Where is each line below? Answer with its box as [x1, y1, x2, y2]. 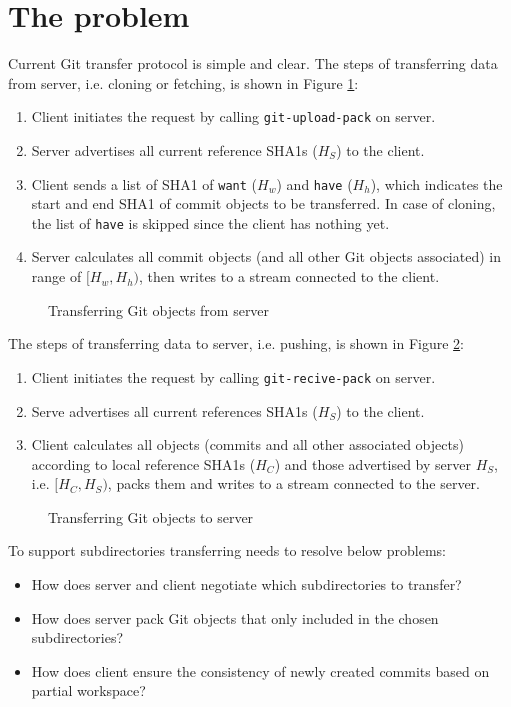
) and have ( [276, 173, 353, 194]
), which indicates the [370, 173, 503, 194]
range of [31, 266, 82, 287]
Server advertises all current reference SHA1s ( [31, 139, 318, 160]
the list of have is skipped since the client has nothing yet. [31, 212, 390, 233]
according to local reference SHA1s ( [31, 453, 256, 474]
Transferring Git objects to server [48, 506, 254, 527]
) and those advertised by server [274, 453, 471, 474]
